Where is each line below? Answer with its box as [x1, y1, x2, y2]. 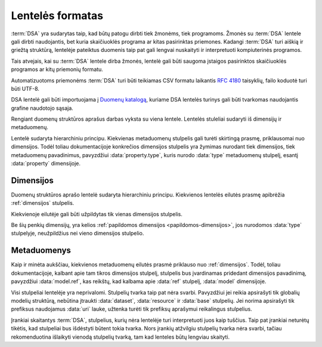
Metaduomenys [11, 245, 72, 256]
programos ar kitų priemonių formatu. [11, 66, 104, 73]
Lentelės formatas [11, 9, 104, 22]
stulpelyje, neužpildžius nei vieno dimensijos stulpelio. [11, 230, 144, 237]
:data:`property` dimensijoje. [11, 160, 80, 167]
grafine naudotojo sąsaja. [11, 105, 74, 112]
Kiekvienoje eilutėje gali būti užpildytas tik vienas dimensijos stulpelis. [11, 210, 183, 217]
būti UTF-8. [11, 85, 40, 92]
